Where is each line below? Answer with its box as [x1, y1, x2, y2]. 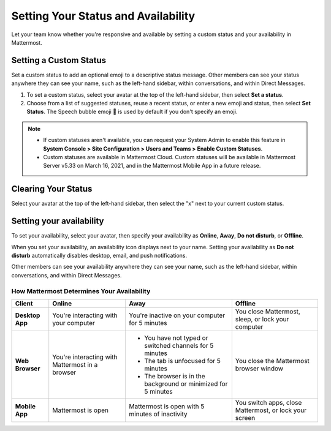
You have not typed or [144, 334, 208, 342]
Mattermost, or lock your [235, 406, 306, 414]
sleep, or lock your [235, 315, 289, 323]
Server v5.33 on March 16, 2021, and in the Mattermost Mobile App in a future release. [43, 162, 261, 170]
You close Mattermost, [235, 307, 300, 315]
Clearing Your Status [11, 184, 93, 194]
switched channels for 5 [144, 341, 214, 350]
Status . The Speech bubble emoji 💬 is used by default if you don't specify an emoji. [26, 108, 238, 116]
